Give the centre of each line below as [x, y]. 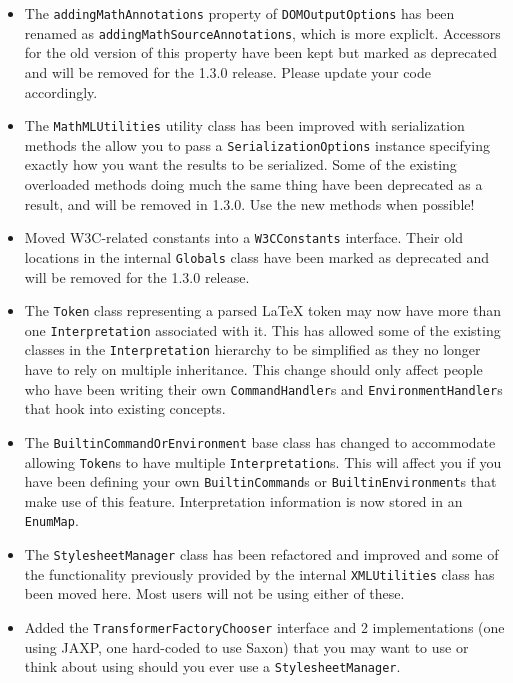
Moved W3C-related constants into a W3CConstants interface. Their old [243, 237]
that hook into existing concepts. [125, 408]
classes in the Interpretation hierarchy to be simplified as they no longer [252, 349]
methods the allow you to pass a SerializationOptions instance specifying [257, 144]
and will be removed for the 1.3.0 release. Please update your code [227, 71]
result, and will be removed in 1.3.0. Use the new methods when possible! [249, 203]
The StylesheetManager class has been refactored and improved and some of [261, 554]
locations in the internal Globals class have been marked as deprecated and [257, 256]
